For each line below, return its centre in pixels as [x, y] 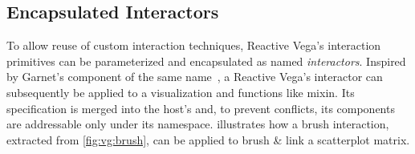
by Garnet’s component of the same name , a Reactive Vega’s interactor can [195, 77]
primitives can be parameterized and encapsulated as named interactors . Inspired [206, 61]
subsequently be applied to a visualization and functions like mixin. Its [181, 92]
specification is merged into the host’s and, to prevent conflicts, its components [201, 108]
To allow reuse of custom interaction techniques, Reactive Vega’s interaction [194, 45]
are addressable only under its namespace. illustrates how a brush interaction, [198, 124]
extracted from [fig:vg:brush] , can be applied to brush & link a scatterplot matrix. [208, 139]
